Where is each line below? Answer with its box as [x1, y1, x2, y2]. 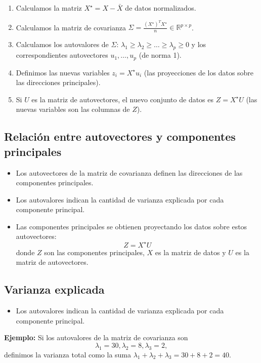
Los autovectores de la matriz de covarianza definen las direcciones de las [16, 167, 243, 178]
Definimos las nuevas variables [16, 67, 110, 77]
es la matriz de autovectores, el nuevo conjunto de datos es [31, 94, 214, 104]
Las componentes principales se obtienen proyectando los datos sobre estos [16, 221, 247, 231]
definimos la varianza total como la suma [4, 349, 132, 359]
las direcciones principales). [16, 77, 101, 88]
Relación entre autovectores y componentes [4, 129, 236, 144]
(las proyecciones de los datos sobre [144, 67, 254, 77]
